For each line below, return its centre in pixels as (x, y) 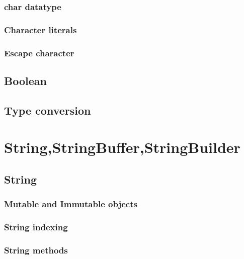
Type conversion (48, 110)
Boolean (25, 80)
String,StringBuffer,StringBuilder (122, 147)
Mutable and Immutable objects (71, 204)
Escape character (39, 53)
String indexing (36, 227)
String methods (36, 250)
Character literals (40, 29)
